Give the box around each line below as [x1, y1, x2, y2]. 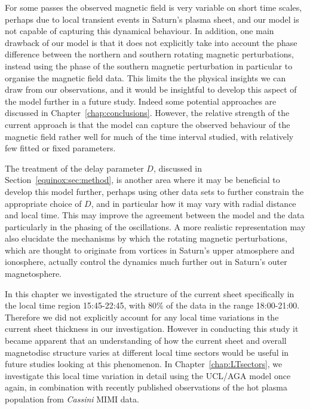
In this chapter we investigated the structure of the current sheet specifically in [5, 287, 294, 300]
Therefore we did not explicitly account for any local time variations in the [5, 310, 279, 323]
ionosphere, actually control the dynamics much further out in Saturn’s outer [5, 255, 287, 268]
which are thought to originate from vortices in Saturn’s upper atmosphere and [5, 243, 295, 256]
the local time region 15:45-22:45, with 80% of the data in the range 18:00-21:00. [5, 299, 300, 312]
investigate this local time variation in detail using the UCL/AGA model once [5, 369, 291, 381]
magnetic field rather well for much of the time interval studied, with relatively [5, 130, 294, 142]
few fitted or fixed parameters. [5, 142, 116, 154]
